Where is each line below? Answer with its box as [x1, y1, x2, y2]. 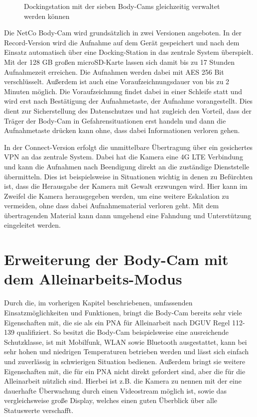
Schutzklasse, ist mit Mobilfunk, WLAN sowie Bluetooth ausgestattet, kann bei [4, 336, 247, 347]
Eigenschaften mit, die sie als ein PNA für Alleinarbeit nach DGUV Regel [4, 317, 230, 327]
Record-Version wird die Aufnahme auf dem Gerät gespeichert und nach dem [4, 37, 240, 47]
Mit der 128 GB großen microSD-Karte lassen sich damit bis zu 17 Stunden [4, 56, 235, 67]
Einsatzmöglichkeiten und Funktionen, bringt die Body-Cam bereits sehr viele [4, 307, 242, 317]
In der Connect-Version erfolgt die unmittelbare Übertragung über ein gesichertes [4, 141, 253, 152]
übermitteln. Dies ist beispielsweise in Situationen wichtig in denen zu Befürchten [4, 171, 253, 181]
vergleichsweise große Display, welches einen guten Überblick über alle [4, 395, 218, 406]
